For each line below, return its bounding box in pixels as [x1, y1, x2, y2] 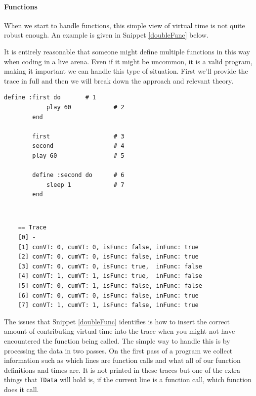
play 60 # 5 [32, 152, 125, 159]
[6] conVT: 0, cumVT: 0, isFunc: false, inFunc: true [18, 292, 199, 299]
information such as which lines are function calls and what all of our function [4, 355, 241, 365]
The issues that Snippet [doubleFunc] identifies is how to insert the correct [4, 316, 230, 326]
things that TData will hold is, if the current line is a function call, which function [4, 374, 252, 385]
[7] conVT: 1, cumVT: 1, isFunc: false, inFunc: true [18, 302, 199, 309]
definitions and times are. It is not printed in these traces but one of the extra [4, 364, 241, 375]
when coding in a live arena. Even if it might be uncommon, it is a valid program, [4, 56, 253, 66]
